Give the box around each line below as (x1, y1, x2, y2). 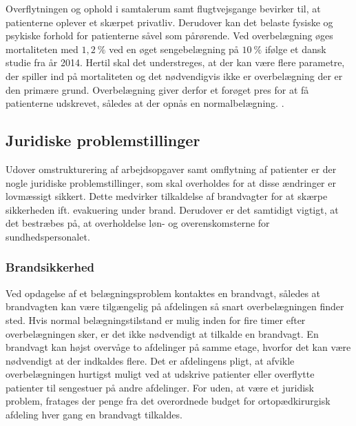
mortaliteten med (6, 41, 78, 56)
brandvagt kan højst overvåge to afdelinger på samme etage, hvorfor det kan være (6, 340, 351, 354)
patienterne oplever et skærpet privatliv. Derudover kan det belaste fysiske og (6, 14, 333, 29)
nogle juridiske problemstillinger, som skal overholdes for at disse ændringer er (6, 175, 336, 190)
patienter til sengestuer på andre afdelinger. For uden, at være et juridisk (6, 380, 314, 394)
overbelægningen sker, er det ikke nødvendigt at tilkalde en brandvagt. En (6, 326, 319, 341)
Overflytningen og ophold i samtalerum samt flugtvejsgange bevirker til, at (6, 1, 321, 15)
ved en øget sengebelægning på (109, 41, 239, 56)
